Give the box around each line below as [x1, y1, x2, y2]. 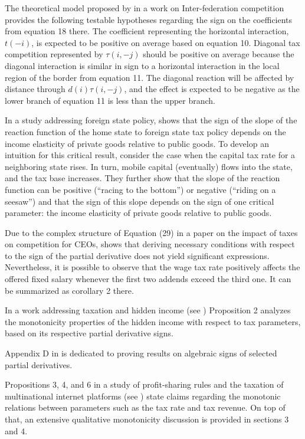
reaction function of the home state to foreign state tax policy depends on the [5, 125, 286, 137]
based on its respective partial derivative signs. [5, 327, 173, 339]
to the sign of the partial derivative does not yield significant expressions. [5, 249, 270, 261]
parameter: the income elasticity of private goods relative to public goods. [5, 207, 272, 219]
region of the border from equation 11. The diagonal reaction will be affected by [5, 71, 294, 83]
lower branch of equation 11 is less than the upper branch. [5, 94, 216, 106]
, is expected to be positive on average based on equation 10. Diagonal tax [31, 36, 300, 48]
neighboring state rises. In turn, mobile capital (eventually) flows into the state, [5, 160, 293, 172]
